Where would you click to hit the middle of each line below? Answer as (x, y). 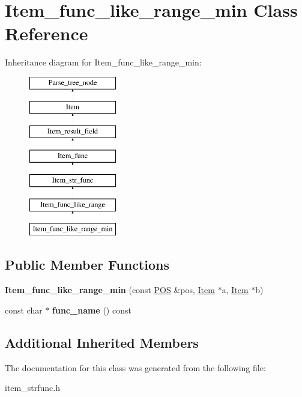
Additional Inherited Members (102, 342)
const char (24, 310)
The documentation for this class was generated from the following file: (135, 367)
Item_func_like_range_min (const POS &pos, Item (110, 290)
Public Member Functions (87, 265)
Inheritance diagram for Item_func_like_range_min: (103, 62)
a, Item (235, 290)
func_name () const (92, 310)
